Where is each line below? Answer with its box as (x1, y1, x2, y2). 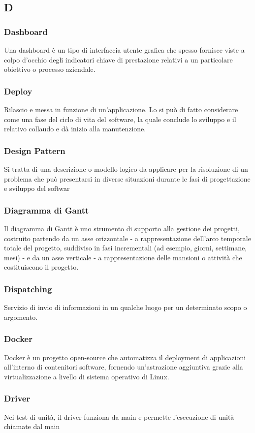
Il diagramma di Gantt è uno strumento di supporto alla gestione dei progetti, (4, 223, 240, 233)
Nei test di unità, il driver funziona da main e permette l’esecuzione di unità (4, 411, 234, 422)
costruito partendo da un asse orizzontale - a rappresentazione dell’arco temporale (4, 233, 251, 243)
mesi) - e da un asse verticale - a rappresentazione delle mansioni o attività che (4, 252, 242, 262)
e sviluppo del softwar (4, 183, 70, 193)
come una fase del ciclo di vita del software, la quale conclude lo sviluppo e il (4, 114, 236, 124)
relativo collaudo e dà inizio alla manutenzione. (4, 124, 146, 134)
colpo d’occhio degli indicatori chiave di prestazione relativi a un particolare (4, 54, 233, 64)
